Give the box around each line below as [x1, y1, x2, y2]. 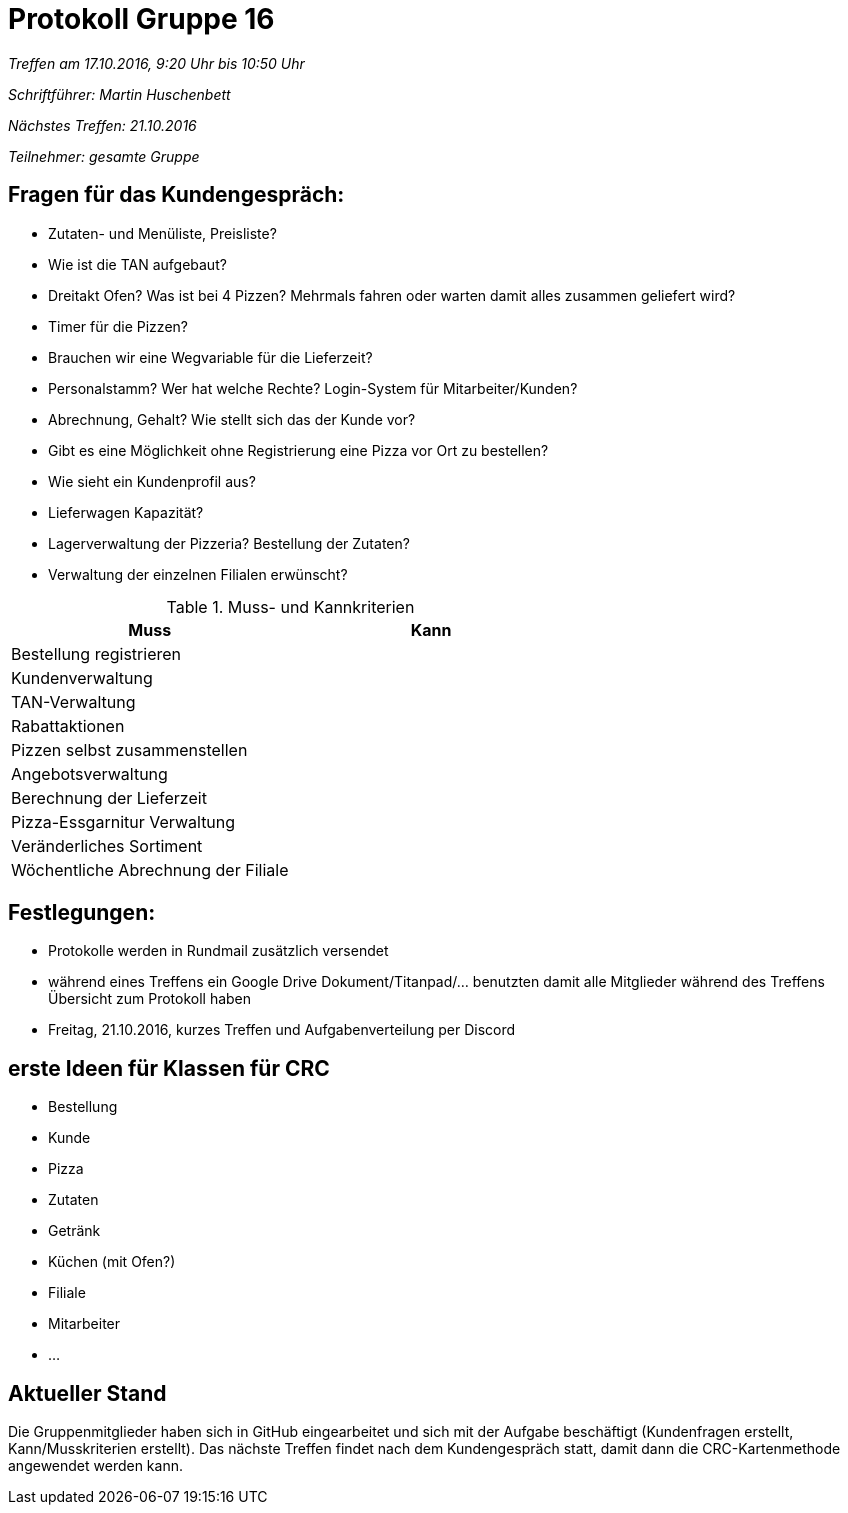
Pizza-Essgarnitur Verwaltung [11, 811, 236, 832]
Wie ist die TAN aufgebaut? [48, 255, 227, 273]
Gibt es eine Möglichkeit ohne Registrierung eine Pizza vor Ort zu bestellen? [48, 441, 549, 459]
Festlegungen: [8, 900, 156, 926]
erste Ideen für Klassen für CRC [8, 1055, 330, 1081]
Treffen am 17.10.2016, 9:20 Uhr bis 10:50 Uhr [8, 54, 305, 72]
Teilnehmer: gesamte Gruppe [8, 147, 200, 165]
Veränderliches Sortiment [11, 835, 203, 856]
